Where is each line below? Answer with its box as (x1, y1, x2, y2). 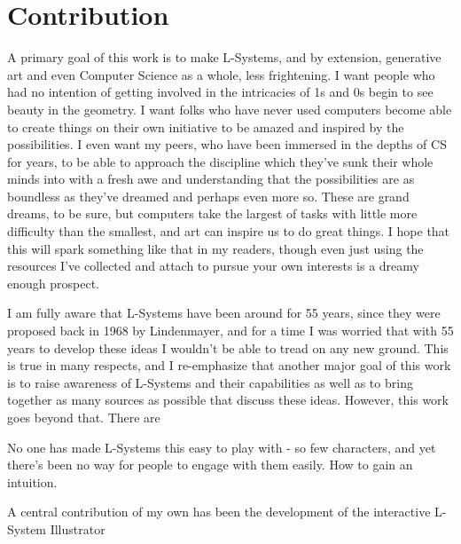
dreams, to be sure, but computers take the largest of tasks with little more (7, 204, 418, 223)
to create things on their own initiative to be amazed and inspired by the (7, 117, 404, 136)
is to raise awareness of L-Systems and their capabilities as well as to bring (7, 373, 413, 391)
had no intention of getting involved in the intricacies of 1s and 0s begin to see (7, 83, 434, 101)
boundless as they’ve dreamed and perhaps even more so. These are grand (7, 186, 410, 205)
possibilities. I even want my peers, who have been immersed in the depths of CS (7, 135, 447, 154)
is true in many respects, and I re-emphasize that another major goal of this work (7, 356, 451, 374)
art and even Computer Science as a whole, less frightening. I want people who (7, 65, 435, 83)
